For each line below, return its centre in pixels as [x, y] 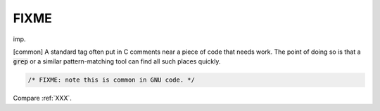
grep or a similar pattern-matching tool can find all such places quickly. [117, 61]
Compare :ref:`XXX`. [42, 98]
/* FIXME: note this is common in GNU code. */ [111, 80]
